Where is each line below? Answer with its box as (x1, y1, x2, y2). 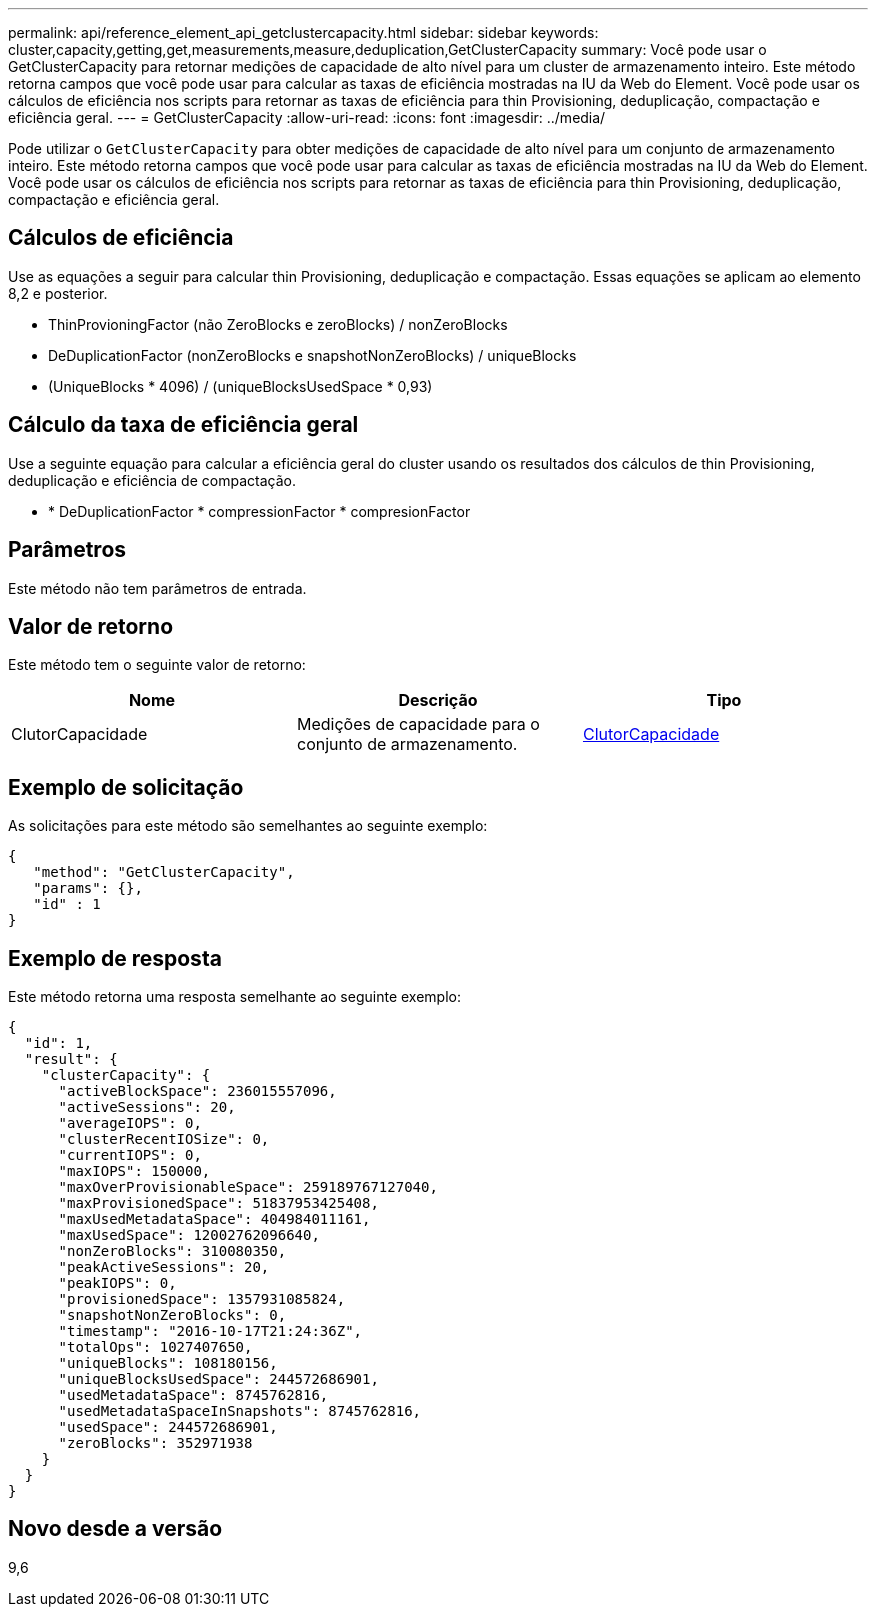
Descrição (398, 690, 478, 711)
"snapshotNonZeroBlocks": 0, (58, 1307, 287, 1324)
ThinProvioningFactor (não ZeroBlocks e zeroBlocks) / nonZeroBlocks (48, 315, 508, 333)
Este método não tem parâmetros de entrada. (8, 579, 307, 597)
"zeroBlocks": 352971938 (58, 1435, 253, 1452)
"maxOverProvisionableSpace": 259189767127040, (58, 1179, 438, 1196)
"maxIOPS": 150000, (58, 1163, 211, 1180)
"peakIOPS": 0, (58, 1275, 177, 1292)
